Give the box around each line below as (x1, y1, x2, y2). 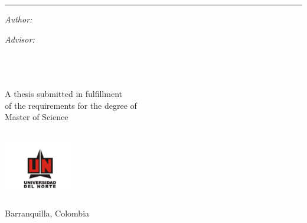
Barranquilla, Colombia (5, 206, 90, 219)
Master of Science (5, 111, 68, 123)
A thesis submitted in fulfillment (5, 87, 122, 99)
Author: (5, 13, 32, 25)
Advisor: (5, 33, 35, 45)
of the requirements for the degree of (5, 99, 137, 111)
